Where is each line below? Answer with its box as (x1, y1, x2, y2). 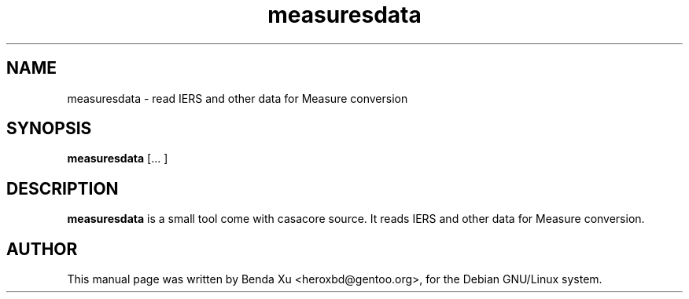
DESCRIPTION (6, 178, 119, 199)
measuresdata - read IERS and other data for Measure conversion (67, 91, 408, 105)
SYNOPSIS (6, 119, 92, 139)
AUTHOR (6, 239, 78, 259)
